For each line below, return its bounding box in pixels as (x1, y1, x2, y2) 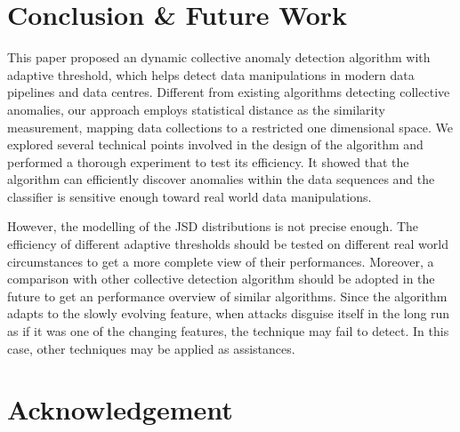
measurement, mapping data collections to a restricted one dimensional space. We (7, 117, 453, 136)
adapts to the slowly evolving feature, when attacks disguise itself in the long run (7, 304, 450, 323)
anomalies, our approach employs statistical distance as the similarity (7, 100, 385, 118)
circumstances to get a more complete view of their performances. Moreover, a (7, 252, 434, 270)
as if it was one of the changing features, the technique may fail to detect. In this (7, 322, 449, 340)
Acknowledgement (7, 391, 233, 428)
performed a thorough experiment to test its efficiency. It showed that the (7, 152, 409, 171)
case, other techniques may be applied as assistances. (7, 339, 295, 357)
